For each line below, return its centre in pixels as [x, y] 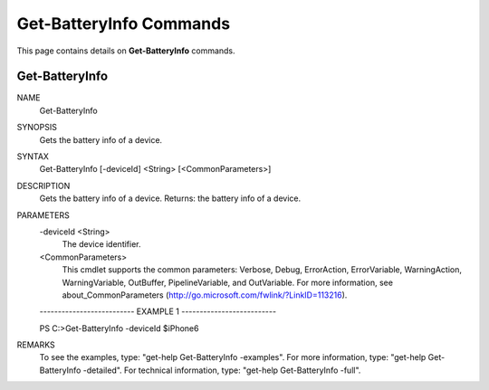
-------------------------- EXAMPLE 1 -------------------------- [158, 311]
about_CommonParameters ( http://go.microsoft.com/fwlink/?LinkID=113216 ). [205, 295]
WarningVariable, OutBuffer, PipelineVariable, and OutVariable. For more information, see [228, 282]
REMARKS [36, 345]
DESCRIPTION [43, 185]
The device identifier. [101, 244]
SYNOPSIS [37, 128]
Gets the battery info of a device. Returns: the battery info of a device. [170, 198]
